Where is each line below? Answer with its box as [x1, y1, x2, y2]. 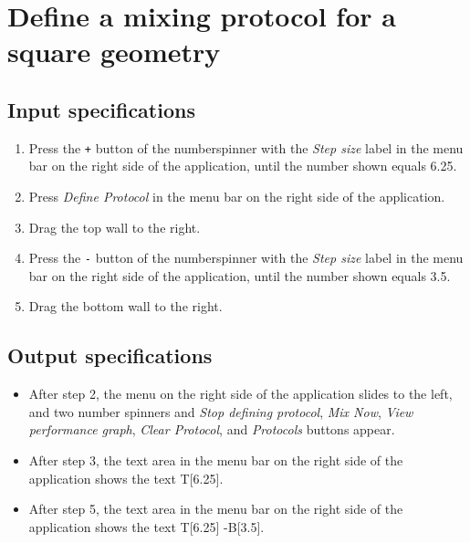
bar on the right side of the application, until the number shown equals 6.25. [28, 156, 457, 175]
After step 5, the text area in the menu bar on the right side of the [28, 499, 403, 518]
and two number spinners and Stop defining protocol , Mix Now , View [28, 402, 413, 421]
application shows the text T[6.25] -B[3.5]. [28, 517, 265, 536]
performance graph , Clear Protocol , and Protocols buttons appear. [28, 420, 395, 439]
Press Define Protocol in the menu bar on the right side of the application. [28, 187, 445, 206]
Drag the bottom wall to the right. [28, 297, 223, 316]
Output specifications [7, 341, 213, 370]
